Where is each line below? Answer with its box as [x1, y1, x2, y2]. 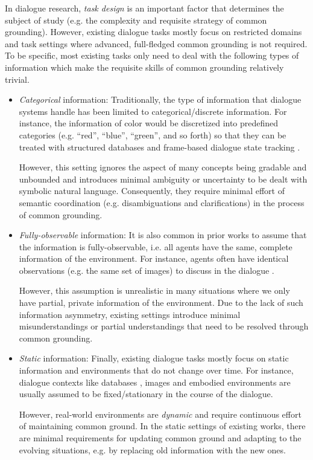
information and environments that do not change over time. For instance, [19, 364, 294, 377]
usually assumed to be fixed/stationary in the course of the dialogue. [19, 387, 273, 400]
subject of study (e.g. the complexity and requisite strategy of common [5, 13, 267, 26]
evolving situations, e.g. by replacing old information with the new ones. [19, 443, 286, 456]
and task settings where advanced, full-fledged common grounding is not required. [5, 37, 308, 50]
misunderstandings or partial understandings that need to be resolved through [19, 320, 309, 332]
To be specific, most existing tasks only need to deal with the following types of [5, 49, 299, 62]
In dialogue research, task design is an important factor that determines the [5, 2, 284, 14]
